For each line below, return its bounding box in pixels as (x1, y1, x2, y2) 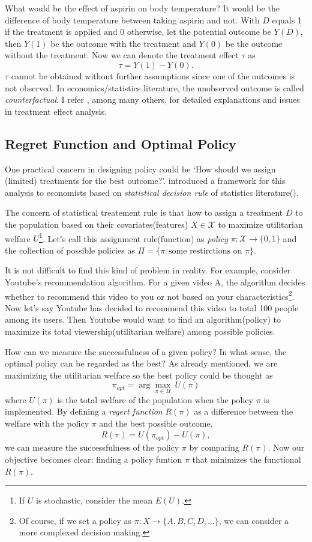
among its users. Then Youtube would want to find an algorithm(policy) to (5, 313, 281, 326)
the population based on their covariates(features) (5, 218, 188, 230)
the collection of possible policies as (5, 243, 135, 256)
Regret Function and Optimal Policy (5, 134, 236, 153)
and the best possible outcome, (99, 416, 213, 429)
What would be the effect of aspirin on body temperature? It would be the (5, 2, 280, 14)
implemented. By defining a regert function (5, 405, 163, 418)
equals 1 (272, 13, 302, 26)
